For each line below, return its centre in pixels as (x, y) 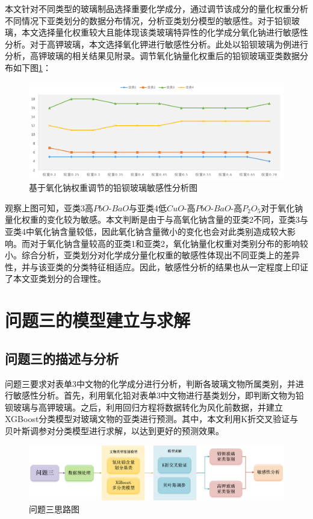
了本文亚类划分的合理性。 (55, 278)
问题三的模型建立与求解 (98, 320)
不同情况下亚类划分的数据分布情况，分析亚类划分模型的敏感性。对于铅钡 (148, 20)
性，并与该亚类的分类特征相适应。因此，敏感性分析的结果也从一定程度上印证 (156, 266)
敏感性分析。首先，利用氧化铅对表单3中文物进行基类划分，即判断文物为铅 (158, 395)
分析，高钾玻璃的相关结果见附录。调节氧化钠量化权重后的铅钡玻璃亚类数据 (152, 56)
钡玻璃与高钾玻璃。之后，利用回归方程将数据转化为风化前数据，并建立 (144, 407)
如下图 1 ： (32, 67)
